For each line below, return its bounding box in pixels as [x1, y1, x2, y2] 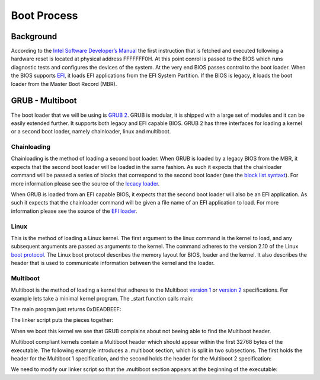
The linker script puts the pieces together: [11, 317, 114, 324]
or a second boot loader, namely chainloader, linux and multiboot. [11, 128, 171, 135]
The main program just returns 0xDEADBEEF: [11, 306, 121, 313]
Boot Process [11, 9, 78, 22]
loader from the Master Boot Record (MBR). [11, 80, 117, 87]
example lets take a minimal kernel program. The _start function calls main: [11, 295, 194, 302]
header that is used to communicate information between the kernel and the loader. [11, 260, 215, 267]
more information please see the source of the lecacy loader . [11, 180, 160, 187]
